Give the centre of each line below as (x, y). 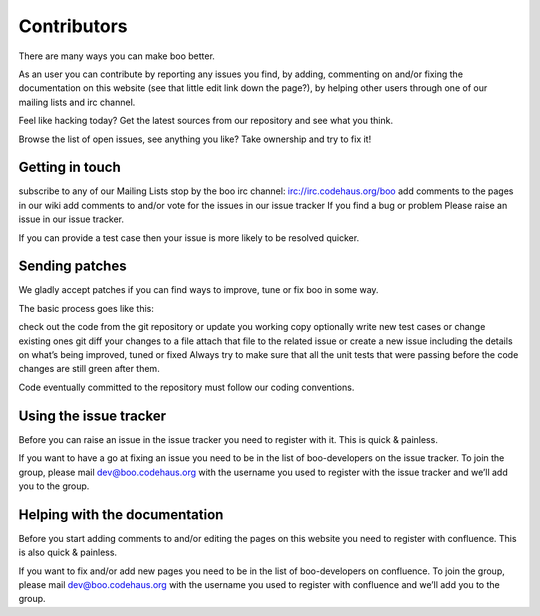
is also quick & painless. (68, 552)
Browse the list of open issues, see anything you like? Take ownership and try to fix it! (195, 139)
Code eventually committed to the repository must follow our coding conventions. (186, 387)
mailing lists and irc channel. (77, 102)
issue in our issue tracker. (71, 219)
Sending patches (72, 266)
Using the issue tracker (92, 415)
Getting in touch (70, 167)
